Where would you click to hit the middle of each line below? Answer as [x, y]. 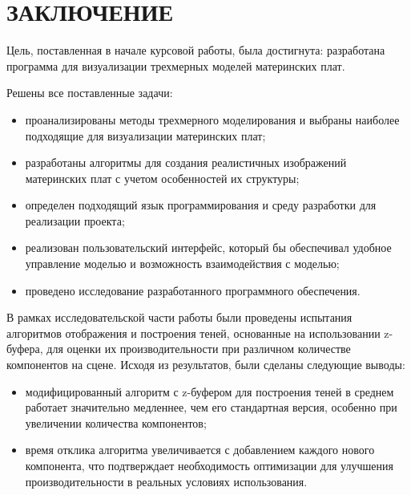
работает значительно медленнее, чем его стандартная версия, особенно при [211, 407]
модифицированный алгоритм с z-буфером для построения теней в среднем [210, 391]
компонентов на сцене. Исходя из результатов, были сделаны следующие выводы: [206, 365]
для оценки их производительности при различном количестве [199, 349]
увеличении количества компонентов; [116, 422]
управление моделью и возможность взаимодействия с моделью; [182, 264]
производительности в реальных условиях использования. [166, 481]
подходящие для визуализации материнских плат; [145, 135]
